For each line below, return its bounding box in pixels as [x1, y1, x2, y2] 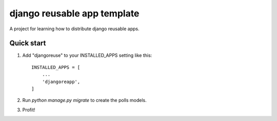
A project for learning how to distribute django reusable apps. [9, 26, 140, 32]
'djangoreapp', [42, 78, 81, 85]
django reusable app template [9, 8, 140, 19]
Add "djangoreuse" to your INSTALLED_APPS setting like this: [22, 52, 152, 58]
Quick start [9, 39, 46, 48]
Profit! [22, 107, 35, 113]
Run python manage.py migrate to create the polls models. [22, 97, 147, 104]
